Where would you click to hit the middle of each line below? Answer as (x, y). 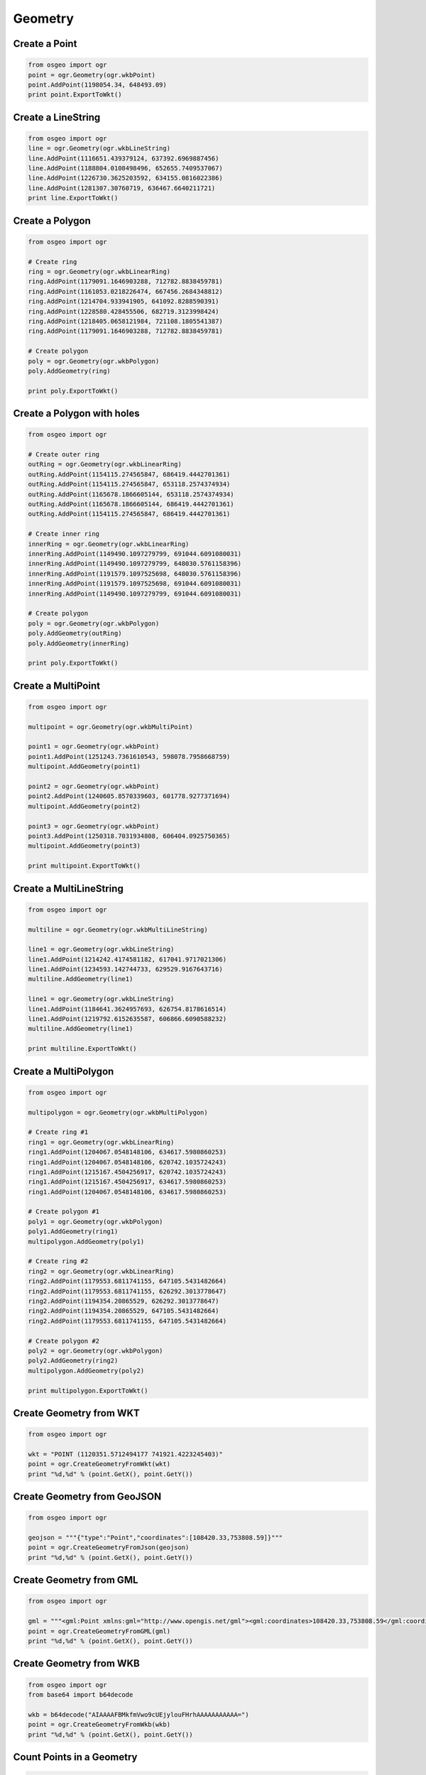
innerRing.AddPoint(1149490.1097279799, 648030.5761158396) (135, 564)
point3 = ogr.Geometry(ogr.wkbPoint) (94, 826)
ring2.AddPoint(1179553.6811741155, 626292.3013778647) (127, 1291)
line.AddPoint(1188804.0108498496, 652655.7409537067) (125, 168)
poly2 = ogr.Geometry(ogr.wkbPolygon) (95, 1350)
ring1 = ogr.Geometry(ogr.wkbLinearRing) (101, 1142)
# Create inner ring (64, 534)
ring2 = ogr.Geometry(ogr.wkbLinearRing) (101, 1271)
